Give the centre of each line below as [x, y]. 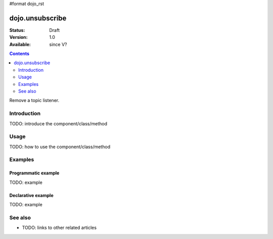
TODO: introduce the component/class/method [58, 123]
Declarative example [31, 195]
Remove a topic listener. [34, 101]
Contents [19, 54]
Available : [20, 44]
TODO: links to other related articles [59, 228]
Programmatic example [34, 173]
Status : [17, 30]
